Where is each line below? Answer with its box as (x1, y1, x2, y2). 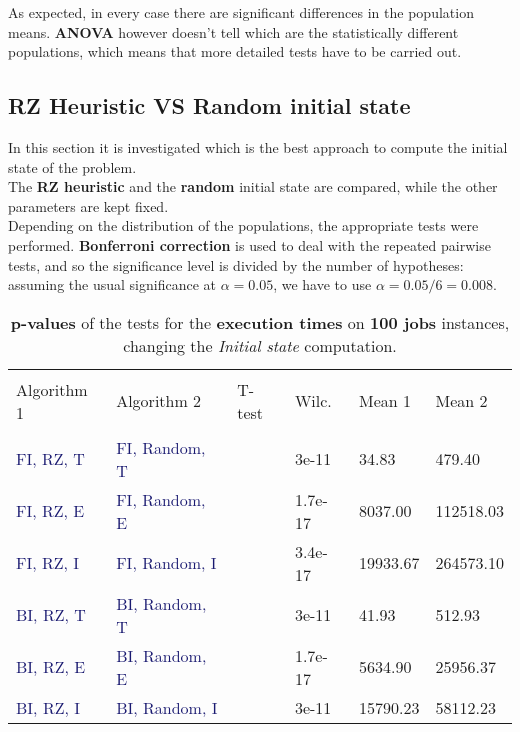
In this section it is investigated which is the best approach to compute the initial (8, 136, 508, 157)
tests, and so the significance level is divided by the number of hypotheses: (8, 254, 464, 275)
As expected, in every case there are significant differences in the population (8, 2, 474, 22)
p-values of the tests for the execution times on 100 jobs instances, (10, 310, 510, 334)
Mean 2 (435, 389, 488, 413)
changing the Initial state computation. (123, 333, 397, 357)
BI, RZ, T (16, 603, 86, 627)
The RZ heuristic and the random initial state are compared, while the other (8, 176, 498, 197)
